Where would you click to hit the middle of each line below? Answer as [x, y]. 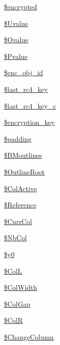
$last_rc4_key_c [30, 105]
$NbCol [15, 238]
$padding [18, 138]
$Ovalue [16, 40]
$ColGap [17, 303]
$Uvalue [16, 23]
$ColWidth [21, 287]
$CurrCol [18, 221]
